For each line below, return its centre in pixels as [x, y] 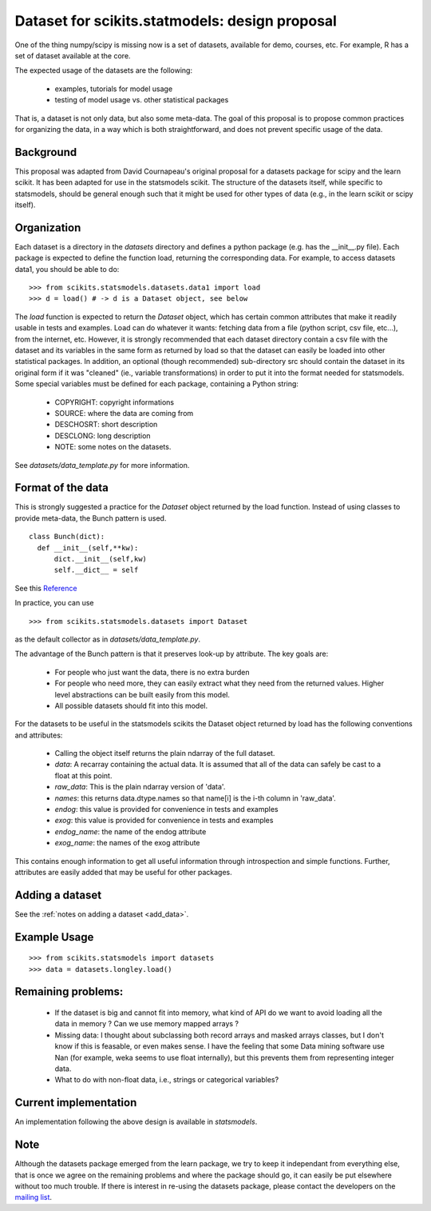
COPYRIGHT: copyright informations [115, 402]
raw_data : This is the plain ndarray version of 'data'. [140, 787]
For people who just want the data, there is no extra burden [152, 672]
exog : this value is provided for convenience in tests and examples [164, 821]
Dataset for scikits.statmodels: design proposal [176, 21]
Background [46, 152]
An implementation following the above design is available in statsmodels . [136, 1122]
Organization [48, 228]
